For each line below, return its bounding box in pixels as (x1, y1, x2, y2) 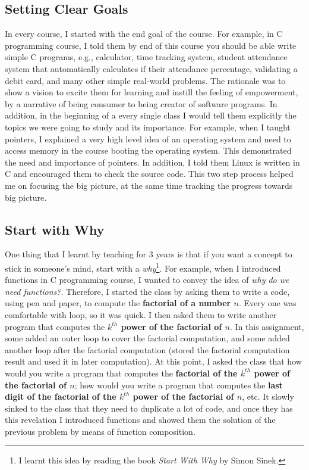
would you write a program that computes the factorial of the (5, 366, 238, 379)
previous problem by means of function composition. (5, 425, 196, 437)
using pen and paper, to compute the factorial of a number (5, 297, 231, 309)
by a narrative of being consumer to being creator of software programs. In (5, 97, 278, 110)
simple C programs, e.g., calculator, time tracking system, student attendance (5, 51, 288, 63)
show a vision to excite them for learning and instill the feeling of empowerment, (5, 86, 298, 98)
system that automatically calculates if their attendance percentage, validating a (5, 62, 298, 74)
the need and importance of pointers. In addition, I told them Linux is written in (5, 155, 300, 168)
